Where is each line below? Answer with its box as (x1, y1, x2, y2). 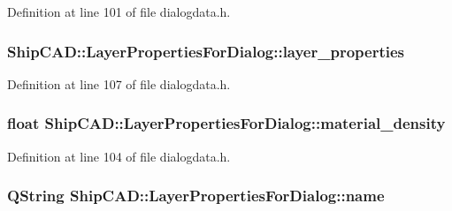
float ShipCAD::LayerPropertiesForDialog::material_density (7, 112, 446, 134)
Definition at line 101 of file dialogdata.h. (7, 3, 231, 20)
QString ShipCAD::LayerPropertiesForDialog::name (7, 185, 385, 207)
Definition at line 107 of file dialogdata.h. (7, 74, 231, 93)
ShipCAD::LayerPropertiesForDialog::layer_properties (7, 40, 405, 62)
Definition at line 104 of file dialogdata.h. (7, 147, 231, 165)
